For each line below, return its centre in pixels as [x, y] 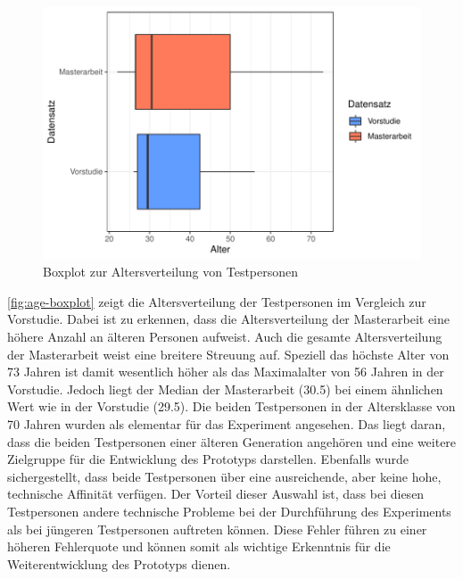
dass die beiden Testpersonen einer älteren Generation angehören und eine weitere [232, 441]
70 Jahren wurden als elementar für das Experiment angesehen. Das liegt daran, [227, 424]
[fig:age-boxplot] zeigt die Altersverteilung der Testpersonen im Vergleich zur [217, 301]
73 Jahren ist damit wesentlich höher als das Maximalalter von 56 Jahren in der [226, 372]
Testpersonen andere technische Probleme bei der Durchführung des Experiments [229, 511]
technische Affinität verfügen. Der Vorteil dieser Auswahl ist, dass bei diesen [216, 494]
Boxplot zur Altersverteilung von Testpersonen [171, 272]
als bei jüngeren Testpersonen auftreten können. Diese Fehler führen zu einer [217, 529]
